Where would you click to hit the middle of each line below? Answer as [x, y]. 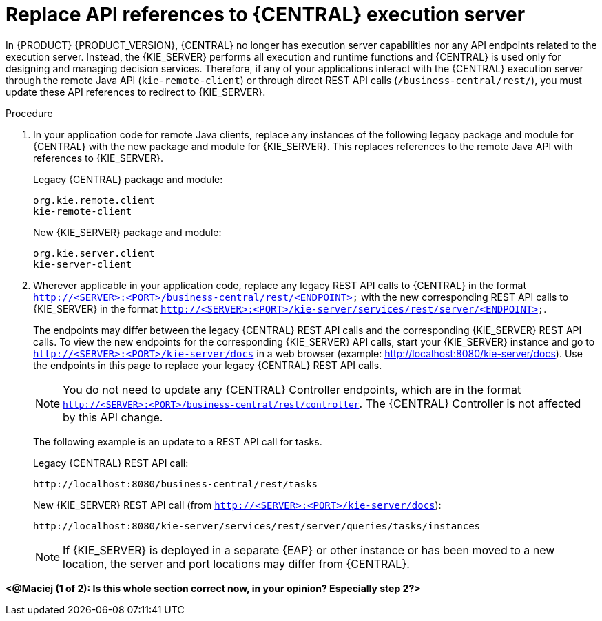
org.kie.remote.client [94, 200]
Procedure [29, 113]
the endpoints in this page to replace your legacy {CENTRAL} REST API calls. [208, 365]
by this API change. [113, 417]
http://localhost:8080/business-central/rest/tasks [176, 484]
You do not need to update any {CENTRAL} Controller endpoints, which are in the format [292, 389]
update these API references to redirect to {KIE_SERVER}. [136, 92]
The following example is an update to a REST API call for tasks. [178, 441]
